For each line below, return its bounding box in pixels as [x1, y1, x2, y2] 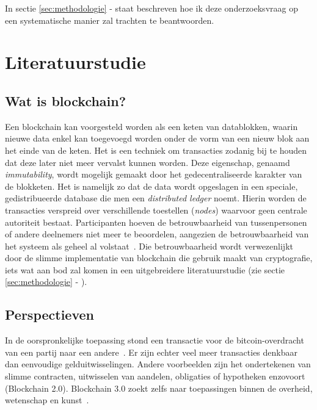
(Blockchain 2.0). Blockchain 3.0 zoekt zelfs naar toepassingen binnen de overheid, [5, 381, 313, 394]
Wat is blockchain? [5, 91, 126, 110]
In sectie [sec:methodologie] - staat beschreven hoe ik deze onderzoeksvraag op [5, 2, 298, 14]
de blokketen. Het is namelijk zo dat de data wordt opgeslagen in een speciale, [5, 179, 298, 192]
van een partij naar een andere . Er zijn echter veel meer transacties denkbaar [5, 345, 297, 358]
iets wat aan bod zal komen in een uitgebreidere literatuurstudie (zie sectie [5, 263, 285, 276]
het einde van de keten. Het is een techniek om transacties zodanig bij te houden [5, 143, 307, 156]
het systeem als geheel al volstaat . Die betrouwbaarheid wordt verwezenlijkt [5, 239, 293, 252]
